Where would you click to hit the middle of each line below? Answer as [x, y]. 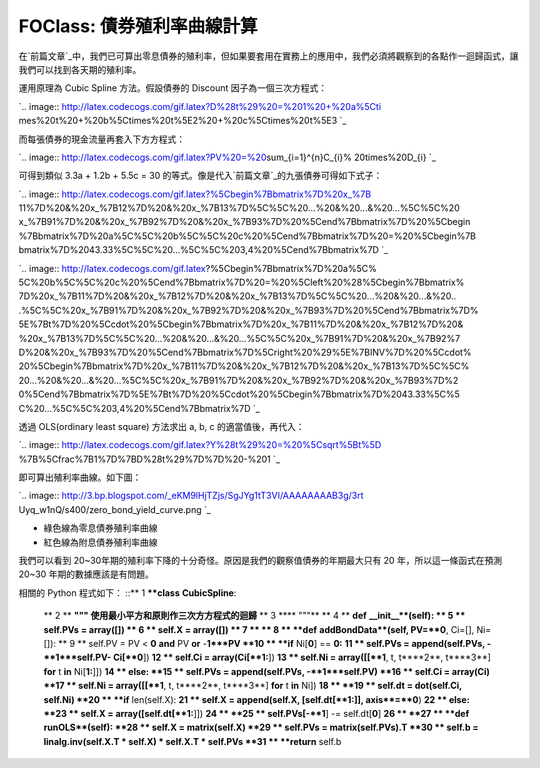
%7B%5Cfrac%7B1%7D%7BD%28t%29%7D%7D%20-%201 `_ [149, 459]
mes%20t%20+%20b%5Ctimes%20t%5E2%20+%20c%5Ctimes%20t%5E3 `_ [182, 121]
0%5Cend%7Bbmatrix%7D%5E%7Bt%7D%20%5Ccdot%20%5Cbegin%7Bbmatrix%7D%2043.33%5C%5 [239, 394]
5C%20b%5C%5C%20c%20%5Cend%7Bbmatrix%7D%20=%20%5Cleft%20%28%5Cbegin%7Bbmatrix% [241, 282]
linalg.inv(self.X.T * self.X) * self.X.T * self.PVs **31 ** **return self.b [192, 741]
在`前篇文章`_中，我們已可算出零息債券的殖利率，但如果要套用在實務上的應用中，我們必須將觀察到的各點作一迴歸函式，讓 [268, 56]
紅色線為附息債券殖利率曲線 [100, 542]
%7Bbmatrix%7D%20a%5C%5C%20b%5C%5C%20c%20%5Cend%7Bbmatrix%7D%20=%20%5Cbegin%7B [247, 236]
